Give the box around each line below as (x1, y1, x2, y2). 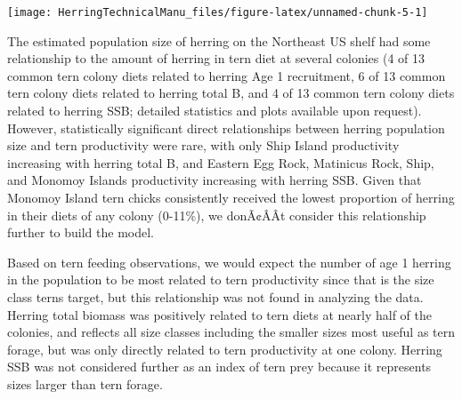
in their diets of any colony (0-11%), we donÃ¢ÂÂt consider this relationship (7, 205, 426, 224)
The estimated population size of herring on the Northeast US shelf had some (7, 31, 431, 50)
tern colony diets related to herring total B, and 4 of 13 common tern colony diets (7, 84, 455, 102)
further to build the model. (7, 223, 155, 242)
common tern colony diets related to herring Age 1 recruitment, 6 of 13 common (7, 66, 446, 84)
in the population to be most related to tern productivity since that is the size (7, 270, 434, 289)
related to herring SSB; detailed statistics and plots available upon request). (7, 101, 422, 120)
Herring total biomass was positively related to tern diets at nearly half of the (7, 305, 432, 323)
